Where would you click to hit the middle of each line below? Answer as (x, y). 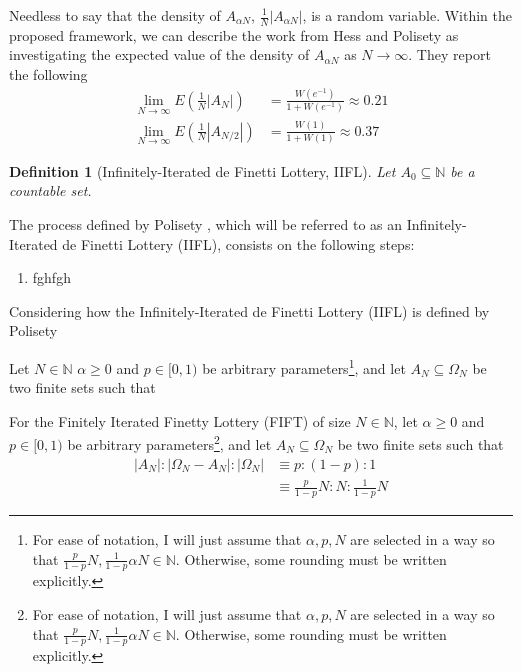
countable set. (50, 190)
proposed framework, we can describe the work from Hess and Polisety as (234, 34)
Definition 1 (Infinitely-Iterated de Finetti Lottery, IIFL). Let (202, 170)
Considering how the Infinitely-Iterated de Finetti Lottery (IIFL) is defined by (249, 310)
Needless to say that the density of (115, 15)
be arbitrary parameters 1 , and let (304, 366)
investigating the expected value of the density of (159, 54)
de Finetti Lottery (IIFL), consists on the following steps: (238, 243)
